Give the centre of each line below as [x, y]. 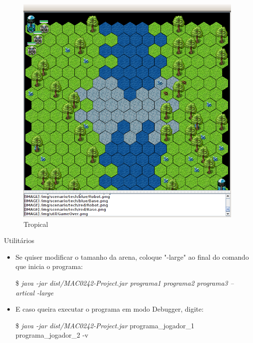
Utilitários [19, 240]
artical [25, 292]
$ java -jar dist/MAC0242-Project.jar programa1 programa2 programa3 [122, 283]
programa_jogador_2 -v [52, 335]
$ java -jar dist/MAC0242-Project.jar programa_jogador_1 [105, 325]
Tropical [36, 224]
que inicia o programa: [49, 266]
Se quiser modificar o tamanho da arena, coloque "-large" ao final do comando [132, 257]
